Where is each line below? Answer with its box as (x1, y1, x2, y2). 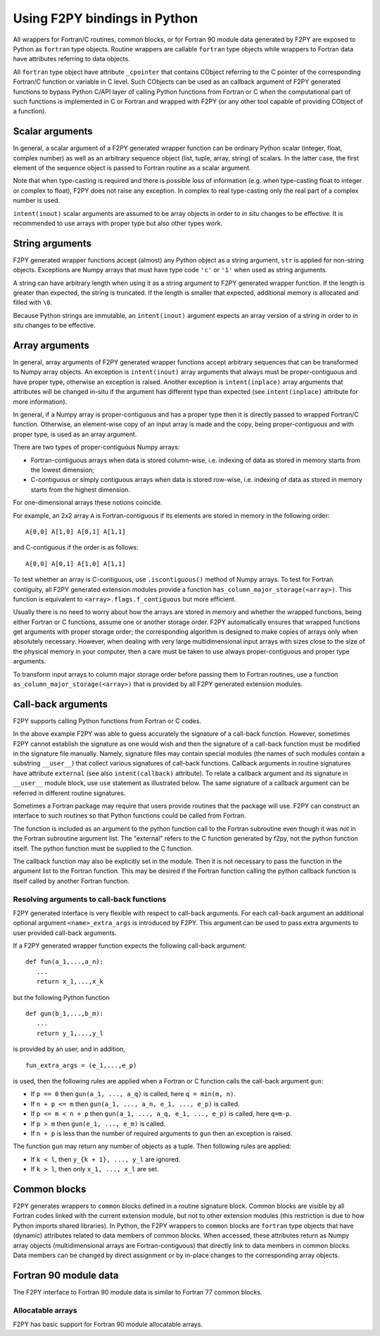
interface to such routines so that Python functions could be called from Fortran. (13, 811, 246, 820)
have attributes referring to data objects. (13, 55, 130, 63)
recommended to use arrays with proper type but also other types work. (13, 219, 223, 227)
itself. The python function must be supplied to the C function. (13, 844, 194, 853)
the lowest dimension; (30, 465, 95, 474)
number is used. (13, 196, 60, 205)
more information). (13, 397, 68, 406)
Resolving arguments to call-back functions (13, 894, 167, 904)
